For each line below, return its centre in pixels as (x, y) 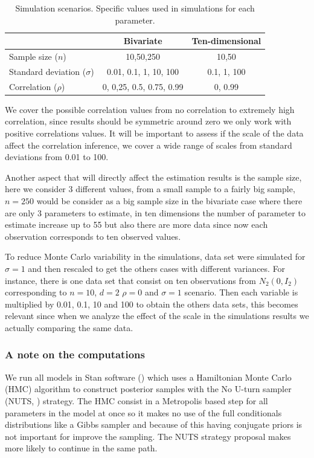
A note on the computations (75, 354)
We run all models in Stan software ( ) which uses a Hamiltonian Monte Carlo (148, 377)
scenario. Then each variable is (241, 292)
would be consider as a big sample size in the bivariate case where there (169, 200)
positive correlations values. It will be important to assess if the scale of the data (154, 133)
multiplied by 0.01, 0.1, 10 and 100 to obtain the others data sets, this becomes (152, 304)
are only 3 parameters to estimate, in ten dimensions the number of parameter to (155, 212)
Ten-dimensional (226, 41)
